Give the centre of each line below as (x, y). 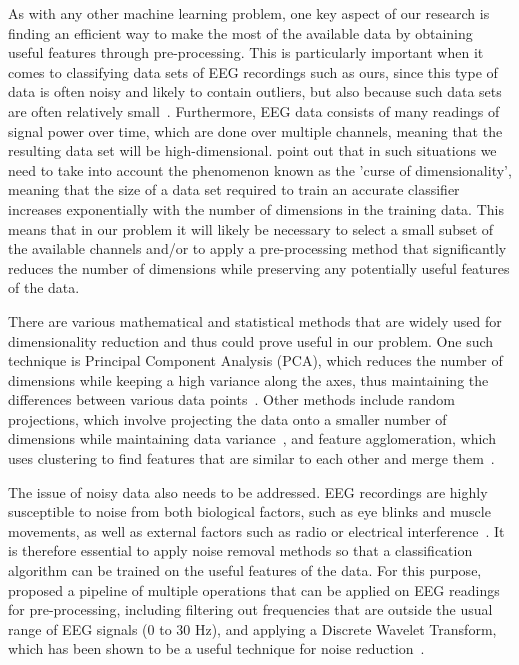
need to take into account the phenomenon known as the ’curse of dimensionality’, (260, 169)
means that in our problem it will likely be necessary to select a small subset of (251, 228)
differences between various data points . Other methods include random (231, 399)
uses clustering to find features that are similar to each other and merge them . (251, 458)
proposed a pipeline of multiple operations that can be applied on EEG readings (254, 589)
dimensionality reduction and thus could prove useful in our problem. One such (251, 340)
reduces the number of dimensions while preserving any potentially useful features (259, 267)
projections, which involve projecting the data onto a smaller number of (227, 418)
